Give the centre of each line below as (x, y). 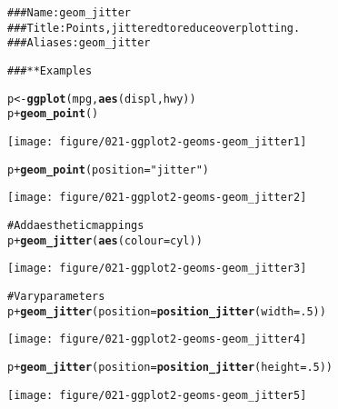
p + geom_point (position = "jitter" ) (108, 170)
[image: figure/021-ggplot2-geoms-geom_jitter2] (157, 198)
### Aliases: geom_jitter (79, 43)
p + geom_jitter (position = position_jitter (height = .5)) (170, 367)
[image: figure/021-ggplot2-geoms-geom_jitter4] (157, 339)
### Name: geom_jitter (70, 13)
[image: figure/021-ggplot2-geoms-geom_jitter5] (157, 395)
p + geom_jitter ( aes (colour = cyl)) (105, 240)
